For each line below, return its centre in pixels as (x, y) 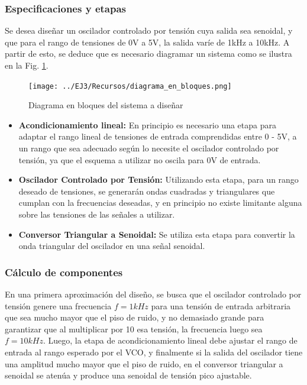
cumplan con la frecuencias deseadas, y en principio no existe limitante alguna (160, 203)
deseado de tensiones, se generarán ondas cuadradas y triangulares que (147, 191)
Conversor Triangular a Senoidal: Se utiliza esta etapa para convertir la (157, 234)
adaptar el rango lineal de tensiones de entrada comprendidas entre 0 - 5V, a (158, 136)
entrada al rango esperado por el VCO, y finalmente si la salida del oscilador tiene (154, 352)
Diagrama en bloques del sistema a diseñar (106, 105)
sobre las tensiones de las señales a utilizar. (97, 214)
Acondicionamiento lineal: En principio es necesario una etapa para (147, 124)
